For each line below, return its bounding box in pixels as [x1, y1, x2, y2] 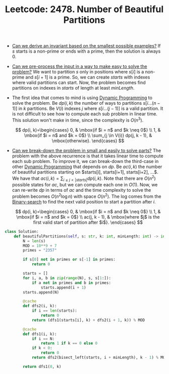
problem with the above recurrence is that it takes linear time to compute [12, 153, 163, 159]
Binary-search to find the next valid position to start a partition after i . [12, 198, 156, 204]
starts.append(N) [23, 289, 59, 295]
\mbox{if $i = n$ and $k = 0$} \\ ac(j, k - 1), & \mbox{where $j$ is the [16, 214, 160, 220]
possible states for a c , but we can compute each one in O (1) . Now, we [12, 182, 158, 188]
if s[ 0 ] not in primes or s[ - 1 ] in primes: [23, 257, 116, 262]
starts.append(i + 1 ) [40, 285, 86, 290]
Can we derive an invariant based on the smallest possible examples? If [12, 43, 161, 49]
